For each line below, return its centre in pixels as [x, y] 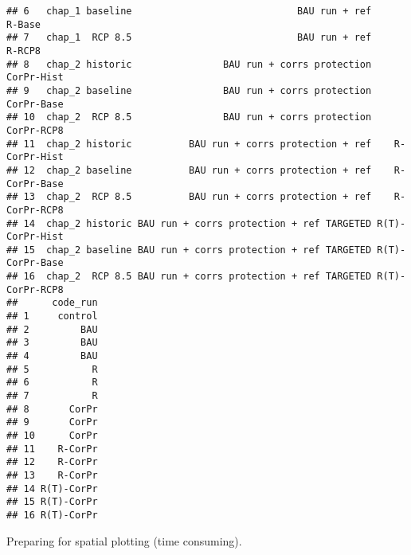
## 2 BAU [52, 329]
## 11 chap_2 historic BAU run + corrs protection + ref [189, 144]
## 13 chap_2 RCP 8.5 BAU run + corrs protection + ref [189, 197]
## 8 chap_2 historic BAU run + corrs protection [189, 64]
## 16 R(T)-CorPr [52, 515]
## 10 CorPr [52, 436]
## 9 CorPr [52, 422]
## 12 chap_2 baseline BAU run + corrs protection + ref [189, 170]
